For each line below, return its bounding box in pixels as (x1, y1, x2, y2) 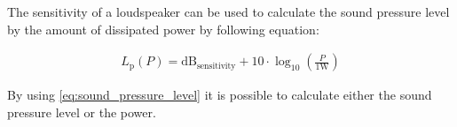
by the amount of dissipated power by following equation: (7, 19, 319, 38)
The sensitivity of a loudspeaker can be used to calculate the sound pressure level (7, 3, 450, 20)
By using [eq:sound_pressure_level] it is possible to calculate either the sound (7, 86, 432, 104)
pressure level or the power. (7, 102, 156, 121)
